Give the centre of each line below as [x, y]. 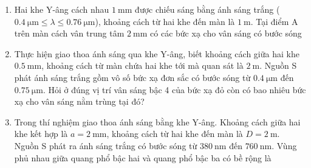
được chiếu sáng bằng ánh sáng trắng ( [207, 9]
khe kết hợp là [41, 134]
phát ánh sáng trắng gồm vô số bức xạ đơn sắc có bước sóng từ [132, 77]
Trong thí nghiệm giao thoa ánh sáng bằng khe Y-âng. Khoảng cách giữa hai [157, 121]
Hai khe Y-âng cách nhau [62, 9]
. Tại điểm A [274, 21]
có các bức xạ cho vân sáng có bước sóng [226, 33]
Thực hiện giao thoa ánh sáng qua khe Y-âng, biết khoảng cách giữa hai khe [157, 53]
